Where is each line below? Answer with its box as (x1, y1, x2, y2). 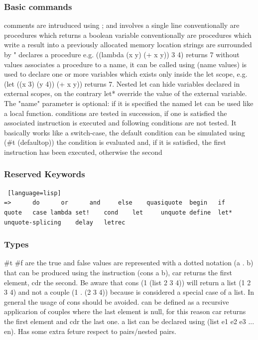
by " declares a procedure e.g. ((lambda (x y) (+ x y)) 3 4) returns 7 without (4, 49, 240, 59)
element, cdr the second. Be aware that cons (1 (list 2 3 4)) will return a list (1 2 (4, 277, 251, 287)
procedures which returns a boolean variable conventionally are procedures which (4, 29, 252, 40)
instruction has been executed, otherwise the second (4, 146, 162, 157)
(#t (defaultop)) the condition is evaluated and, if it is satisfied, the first (4, 137, 226, 147)
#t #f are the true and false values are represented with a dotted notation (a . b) (4, 257, 254, 268)
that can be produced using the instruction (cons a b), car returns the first (4, 267, 232, 277)
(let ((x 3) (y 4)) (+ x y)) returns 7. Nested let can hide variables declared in (4, 78, 240, 89)
